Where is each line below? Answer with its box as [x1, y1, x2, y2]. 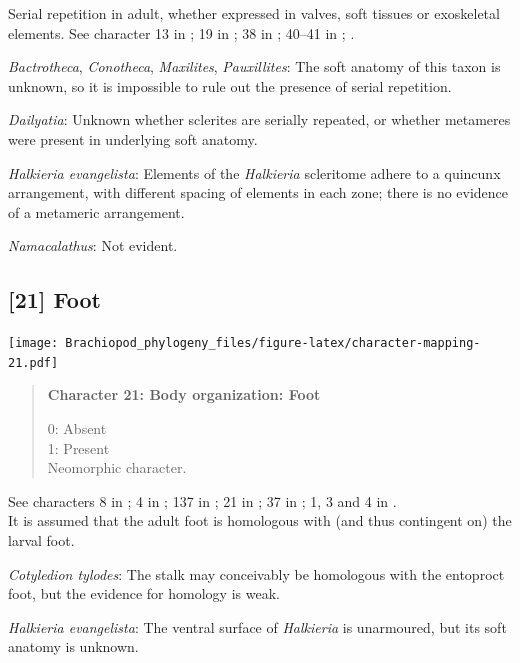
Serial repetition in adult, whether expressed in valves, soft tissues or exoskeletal [8, 3, 500, 23]
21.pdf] [8, 355, 59, 370]
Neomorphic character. [47, 457, 187, 478]
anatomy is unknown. [8, 636, 139, 657]
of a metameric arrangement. [8, 201, 185, 222]
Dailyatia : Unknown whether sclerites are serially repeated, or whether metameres [8, 109, 511, 130]
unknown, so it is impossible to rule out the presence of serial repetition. [8, 75, 452, 96]
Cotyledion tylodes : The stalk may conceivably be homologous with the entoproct [8, 563, 505, 584]
